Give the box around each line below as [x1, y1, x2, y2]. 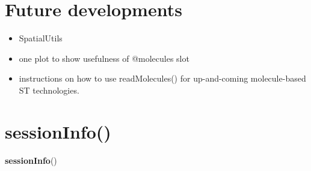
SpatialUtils [19, 32, 63, 44]
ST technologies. [19, 83, 79, 96]
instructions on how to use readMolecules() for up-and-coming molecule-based [19, 72, 306, 85]
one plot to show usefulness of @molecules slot [19, 52, 189, 64]
